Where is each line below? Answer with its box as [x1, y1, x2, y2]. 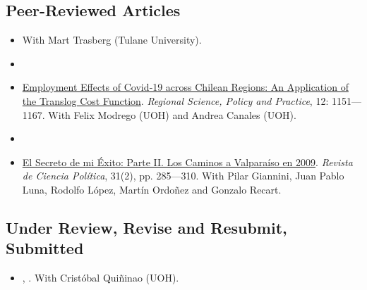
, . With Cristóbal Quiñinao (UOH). [22, 270, 179, 285]
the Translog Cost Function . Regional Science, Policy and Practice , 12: [22, 93, 329, 108]
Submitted [6, 237, 84, 259]
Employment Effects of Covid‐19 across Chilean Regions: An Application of [22, 80, 349, 94]
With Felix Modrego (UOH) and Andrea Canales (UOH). [48, 107, 296, 122]
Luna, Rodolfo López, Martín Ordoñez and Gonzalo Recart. [22, 182, 282, 196]
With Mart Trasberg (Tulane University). [22, 32, 202, 47]
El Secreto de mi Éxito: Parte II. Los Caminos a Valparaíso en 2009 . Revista [22, 154, 353, 169]
